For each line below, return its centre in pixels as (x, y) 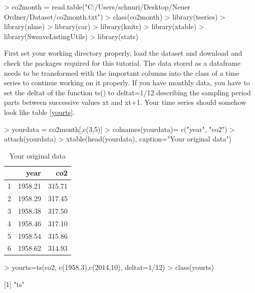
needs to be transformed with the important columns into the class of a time (122, 72)
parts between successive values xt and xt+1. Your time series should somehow (125, 102)
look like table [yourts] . (39, 112)
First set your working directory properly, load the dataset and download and (123, 53)
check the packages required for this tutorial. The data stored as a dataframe (122, 62)
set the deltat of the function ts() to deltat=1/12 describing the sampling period (127, 92)
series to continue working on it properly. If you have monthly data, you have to (127, 83)
